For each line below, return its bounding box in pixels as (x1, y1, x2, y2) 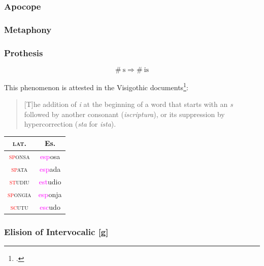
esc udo (40, 201, 60, 212)
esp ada (39, 164, 61, 174)
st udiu (9, 176, 29, 186)
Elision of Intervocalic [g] (4, 225, 109, 238)
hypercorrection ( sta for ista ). (24, 119, 116, 129)
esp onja (38, 188, 62, 199)
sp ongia (8, 188, 31, 199)
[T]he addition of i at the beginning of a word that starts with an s (24, 99, 233, 109)
